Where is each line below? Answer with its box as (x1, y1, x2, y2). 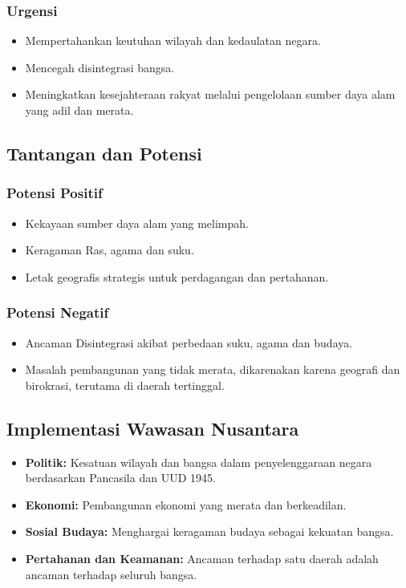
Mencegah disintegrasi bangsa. (25, 59, 175, 75)
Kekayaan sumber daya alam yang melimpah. (25, 214, 249, 231)
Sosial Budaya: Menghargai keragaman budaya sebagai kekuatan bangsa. (25, 523, 394, 540)
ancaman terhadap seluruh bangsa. (25, 566, 197, 582)
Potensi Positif (6, 183, 103, 203)
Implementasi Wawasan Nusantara (6, 416, 299, 440)
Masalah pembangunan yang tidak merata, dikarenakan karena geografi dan (25, 361, 400, 378)
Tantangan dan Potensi (6, 140, 202, 165)
